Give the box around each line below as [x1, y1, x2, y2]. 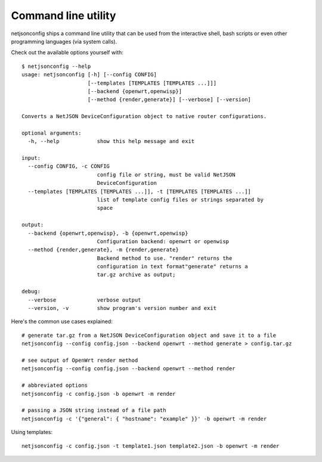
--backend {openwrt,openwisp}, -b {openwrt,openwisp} [27, 230, 188, 237]
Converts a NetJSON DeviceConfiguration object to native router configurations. [21, 113, 267, 120]
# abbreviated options [21, 382, 88, 389]
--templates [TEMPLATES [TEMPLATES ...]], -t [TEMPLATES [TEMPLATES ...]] [27, 188, 252, 195]
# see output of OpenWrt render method [21, 357, 138, 364]
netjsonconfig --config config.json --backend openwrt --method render [21, 365, 236, 372]
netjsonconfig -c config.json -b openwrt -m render [21, 390, 176, 397]
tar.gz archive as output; [97, 271, 176, 278]
